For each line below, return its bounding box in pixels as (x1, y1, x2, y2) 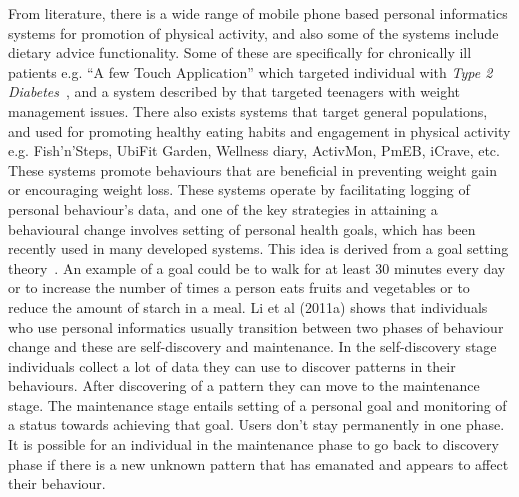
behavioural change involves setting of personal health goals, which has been (8, 218, 476, 239)
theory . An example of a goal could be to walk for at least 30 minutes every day (8, 257, 506, 278)
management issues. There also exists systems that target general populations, (8, 100, 488, 121)
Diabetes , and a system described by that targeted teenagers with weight (8, 81, 460, 102)
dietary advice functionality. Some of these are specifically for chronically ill (8, 42, 472, 63)
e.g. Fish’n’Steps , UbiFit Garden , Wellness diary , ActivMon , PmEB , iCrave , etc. (8, 140, 500, 161)
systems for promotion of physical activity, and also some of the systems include (8, 22, 499, 43)
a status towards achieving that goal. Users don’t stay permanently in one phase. (8, 414, 505, 435)
